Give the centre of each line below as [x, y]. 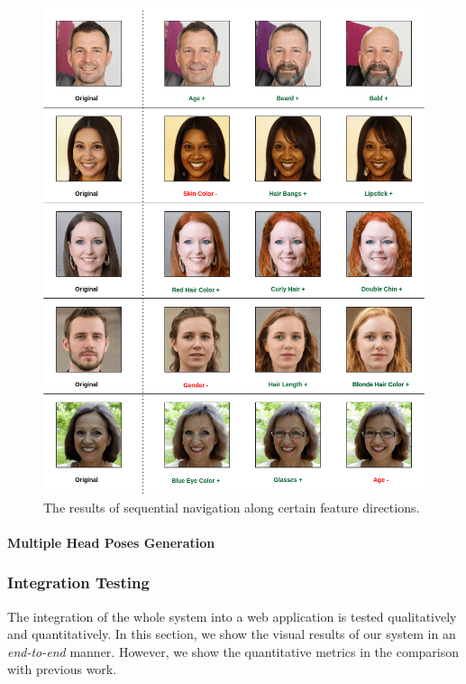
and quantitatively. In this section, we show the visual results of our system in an [232, 634]
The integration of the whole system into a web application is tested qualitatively [232, 616]
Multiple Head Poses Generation [111, 542]
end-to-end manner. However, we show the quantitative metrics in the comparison [233, 651]
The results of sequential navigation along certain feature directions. [232, 507]
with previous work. [62, 669]
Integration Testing [78, 582]
